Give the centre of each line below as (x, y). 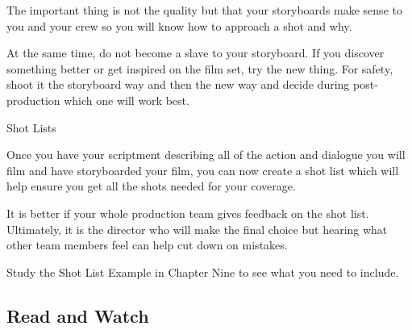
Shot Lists (31, 127)
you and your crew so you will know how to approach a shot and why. (179, 25)
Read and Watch (78, 315)
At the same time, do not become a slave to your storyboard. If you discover (196, 53)
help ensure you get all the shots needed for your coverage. (151, 186)
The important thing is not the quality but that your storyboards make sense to (204, 10)
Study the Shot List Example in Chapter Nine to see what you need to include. (203, 272)
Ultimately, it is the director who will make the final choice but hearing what (197, 229)
